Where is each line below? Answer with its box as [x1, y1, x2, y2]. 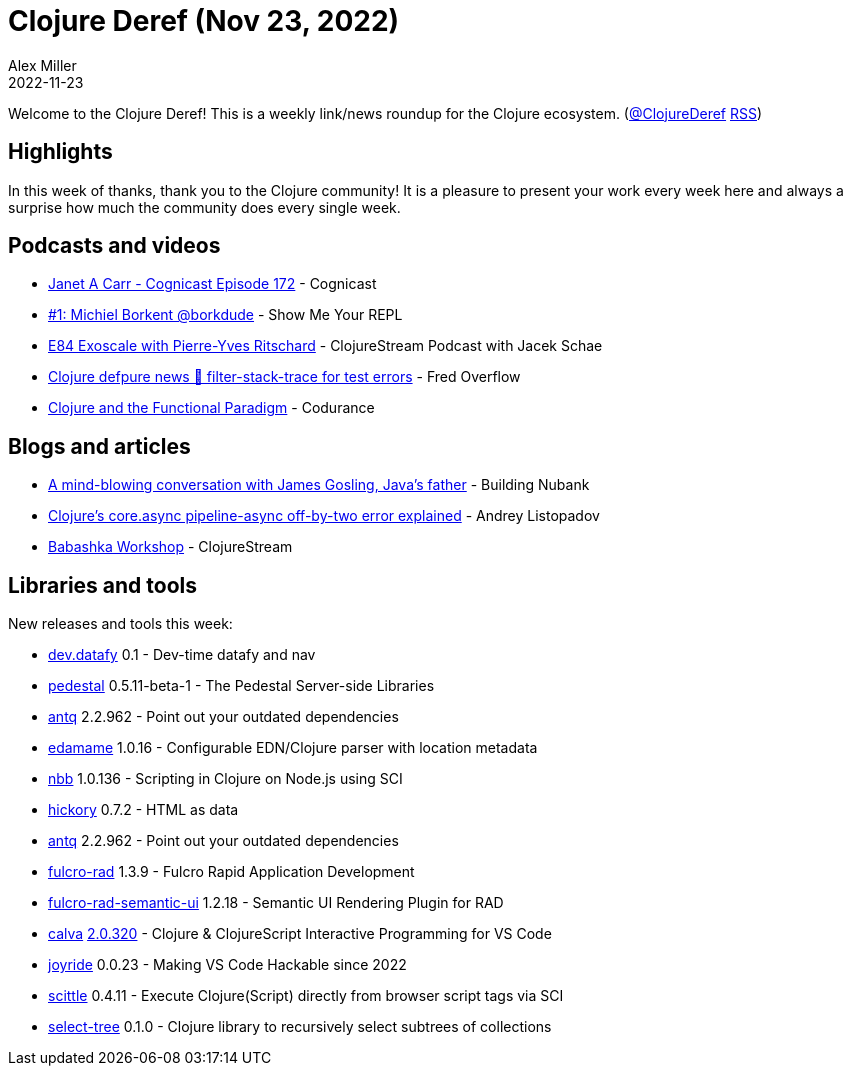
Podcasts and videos [8, 233, 221, 259]
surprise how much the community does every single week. [8, 198, 401, 216]
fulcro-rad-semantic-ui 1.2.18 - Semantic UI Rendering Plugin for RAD [48, 894, 504, 912]
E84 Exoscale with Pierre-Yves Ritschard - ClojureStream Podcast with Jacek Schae [48, 337, 603, 355]
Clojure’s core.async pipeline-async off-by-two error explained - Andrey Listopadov [48, 507, 600, 525]
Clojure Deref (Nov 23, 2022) [8, 4, 400, 38]
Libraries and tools [8, 572, 198, 598]
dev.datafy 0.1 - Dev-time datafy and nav [48, 646, 316, 664]
